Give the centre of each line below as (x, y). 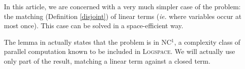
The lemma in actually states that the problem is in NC (88, 42)
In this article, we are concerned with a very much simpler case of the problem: (122, 6)
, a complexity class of (207, 42)
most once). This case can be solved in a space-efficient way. (94, 26)
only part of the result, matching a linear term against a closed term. (107, 60)
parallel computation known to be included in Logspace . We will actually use (120, 51)
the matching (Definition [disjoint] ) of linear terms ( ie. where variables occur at (123, 16)
